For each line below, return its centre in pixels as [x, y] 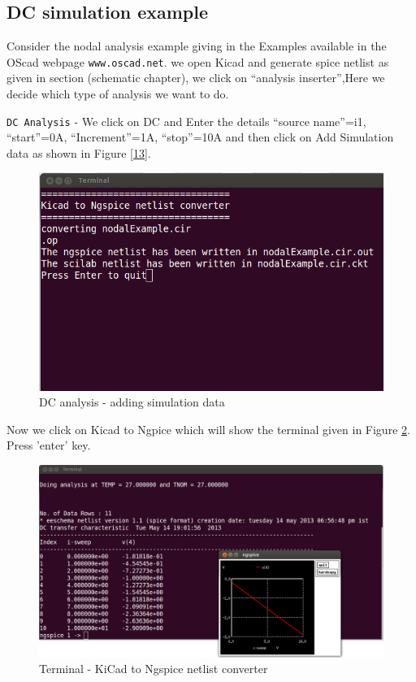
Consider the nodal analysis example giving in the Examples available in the [197, 46]
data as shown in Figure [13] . [79, 152]
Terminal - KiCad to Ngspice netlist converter [154, 669]
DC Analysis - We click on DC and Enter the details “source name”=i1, [186, 121]
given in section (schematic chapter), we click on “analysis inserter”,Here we [196, 78]
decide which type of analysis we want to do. [118, 94]
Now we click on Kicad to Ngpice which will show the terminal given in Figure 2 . [208, 429]
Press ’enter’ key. [49, 445]
